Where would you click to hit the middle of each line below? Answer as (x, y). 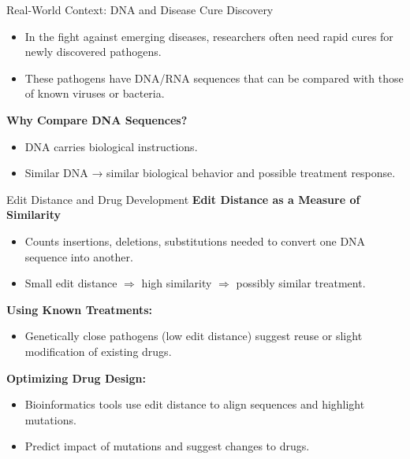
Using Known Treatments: (79, 309)
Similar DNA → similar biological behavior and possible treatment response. (210, 173)
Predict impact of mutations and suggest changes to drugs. (167, 446)
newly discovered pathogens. (93, 52)
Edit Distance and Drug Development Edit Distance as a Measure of (183, 199)
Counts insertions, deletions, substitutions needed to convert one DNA (195, 241)
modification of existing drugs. (98, 351)
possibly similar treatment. (301, 283)
